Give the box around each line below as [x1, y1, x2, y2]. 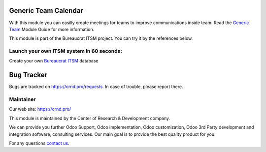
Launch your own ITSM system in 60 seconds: [9, 48, 123, 55]
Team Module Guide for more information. [9, 26, 95, 32]
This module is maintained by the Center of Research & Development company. [9, 115, 170, 121]
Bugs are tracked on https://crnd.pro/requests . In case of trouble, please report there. [9, 84, 183, 90]
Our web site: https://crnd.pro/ [9, 106, 71, 112]
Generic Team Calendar [9, 6, 83, 15]
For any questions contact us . [9, 140, 69, 146]
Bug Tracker [9, 71, 48, 79]
